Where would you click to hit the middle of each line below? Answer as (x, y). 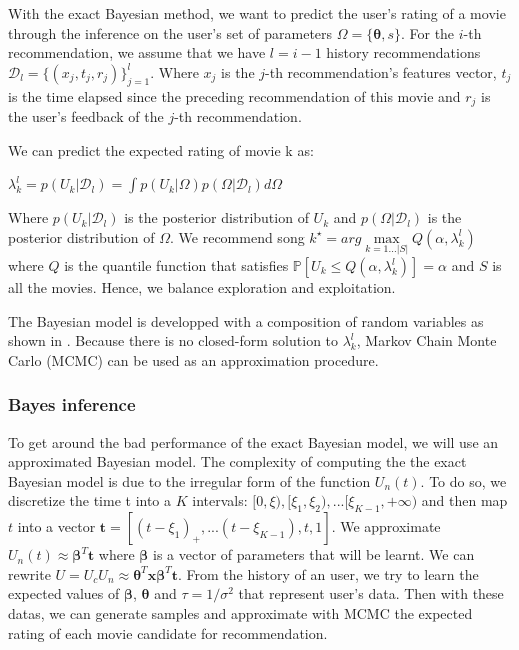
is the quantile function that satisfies (176, 265)
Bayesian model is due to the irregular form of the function (189, 480)
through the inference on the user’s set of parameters (170, 32)
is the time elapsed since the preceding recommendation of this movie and (234, 95)
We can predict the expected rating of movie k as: (161, 149)
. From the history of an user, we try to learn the (328, 573)
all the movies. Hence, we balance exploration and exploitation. (202, 287)
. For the (427, 32)
